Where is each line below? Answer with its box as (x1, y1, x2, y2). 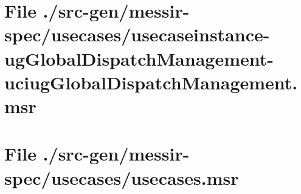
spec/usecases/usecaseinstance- (4, 22, 270, 47)
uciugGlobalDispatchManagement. (4, 69, 298, 94)
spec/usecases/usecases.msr (4, 165, 239, 190)
